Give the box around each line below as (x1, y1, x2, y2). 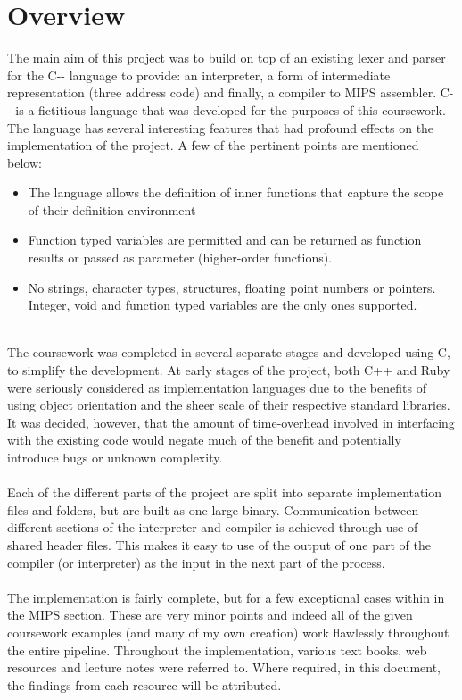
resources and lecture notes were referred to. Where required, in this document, (7, 658, 441, 677)
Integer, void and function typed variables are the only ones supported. (28, 296, 417, 314)
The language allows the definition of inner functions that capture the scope (28, 183, 444, 202)
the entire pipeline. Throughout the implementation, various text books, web (7, 640, 427, 659)
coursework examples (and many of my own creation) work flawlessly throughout (7, 622, 450, 641)
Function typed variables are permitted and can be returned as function (28, 230, 422, 249)
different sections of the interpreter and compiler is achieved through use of (7, 518, 418, 537)
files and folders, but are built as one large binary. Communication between (7, 500, 419, 519)
